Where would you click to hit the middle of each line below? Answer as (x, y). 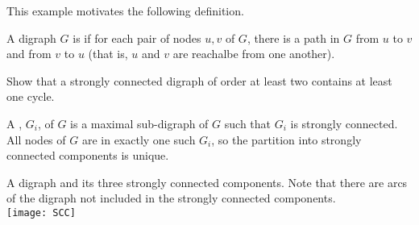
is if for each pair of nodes (137, 37)
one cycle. (31, 96)
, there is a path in (293, 37)
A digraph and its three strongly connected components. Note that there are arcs (207, 182)
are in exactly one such (139, 139)
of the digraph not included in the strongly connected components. (171, 198)
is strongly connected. (344, 123)
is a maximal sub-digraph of (139, 123)
